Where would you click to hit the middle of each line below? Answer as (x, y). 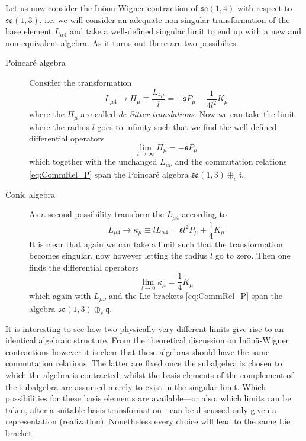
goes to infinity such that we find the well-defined (187, 126)
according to (204, 214)
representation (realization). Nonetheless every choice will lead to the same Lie (148, 421)
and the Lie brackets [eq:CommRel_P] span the (196, 296)
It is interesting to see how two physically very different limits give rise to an (144, 328)
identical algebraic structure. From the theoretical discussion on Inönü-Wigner (147, 340)
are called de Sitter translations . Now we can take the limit (188, 114)
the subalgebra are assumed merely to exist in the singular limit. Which (136, 386)
